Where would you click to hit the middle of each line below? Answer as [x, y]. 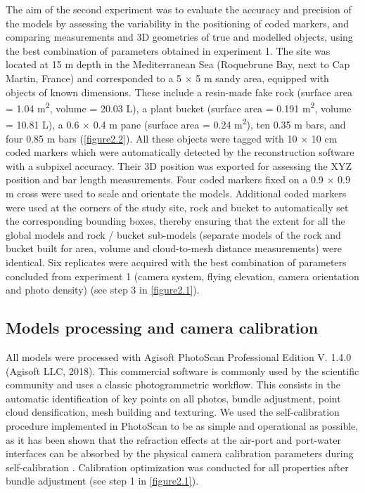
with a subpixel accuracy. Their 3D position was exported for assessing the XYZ [179, 165]
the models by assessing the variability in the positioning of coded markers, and [177, 23]
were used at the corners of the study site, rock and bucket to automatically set [177, 207]
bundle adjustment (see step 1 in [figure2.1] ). [102, 481]
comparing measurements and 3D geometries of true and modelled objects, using [179, 37]
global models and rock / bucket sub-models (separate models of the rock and [173, 234]
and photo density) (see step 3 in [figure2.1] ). [103, 290]
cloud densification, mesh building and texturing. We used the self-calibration [173, 412]
